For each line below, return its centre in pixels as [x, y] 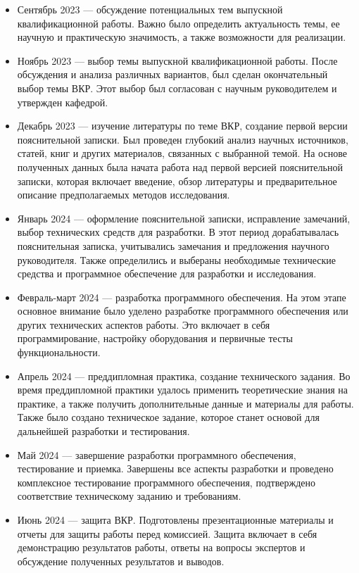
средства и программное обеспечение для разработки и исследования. [167, 273]
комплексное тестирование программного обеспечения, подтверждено [166, 482]
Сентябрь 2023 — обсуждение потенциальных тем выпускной [150, 9]
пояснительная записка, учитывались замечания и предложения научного [173, 245]
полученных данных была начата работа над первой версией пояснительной [180, 166]
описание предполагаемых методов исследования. [124, 195]
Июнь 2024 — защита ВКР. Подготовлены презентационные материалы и [175, 520]
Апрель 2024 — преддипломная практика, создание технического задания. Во [184, 376]
